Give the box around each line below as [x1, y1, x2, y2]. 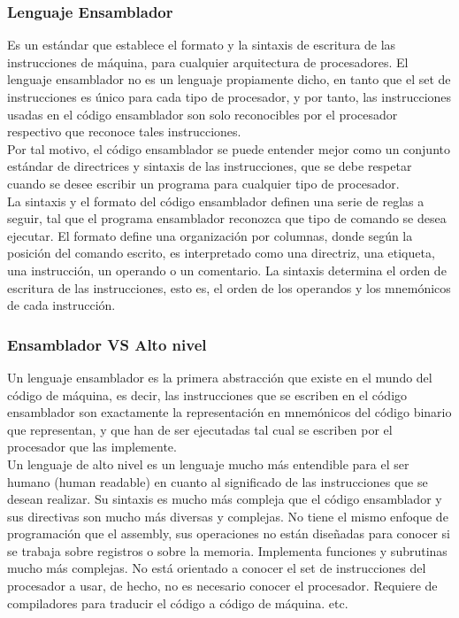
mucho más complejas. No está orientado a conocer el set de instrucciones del [7, 559, 426, 577]
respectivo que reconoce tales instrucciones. [7, 122, 241, 141]
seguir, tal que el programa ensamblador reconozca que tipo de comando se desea [7, 209, 447, 228]
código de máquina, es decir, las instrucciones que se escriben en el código [7, 385, 408, 404]
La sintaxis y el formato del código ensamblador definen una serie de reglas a [7, 191, 425, 210]
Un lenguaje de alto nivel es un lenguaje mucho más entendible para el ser [7, 454, 409, 473]
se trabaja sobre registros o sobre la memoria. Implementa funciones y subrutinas [7, 541, 448, 560]
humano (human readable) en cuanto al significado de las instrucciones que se [7, 472, 428, 491]
